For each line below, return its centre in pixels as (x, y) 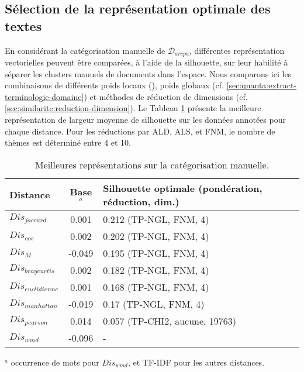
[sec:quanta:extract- (262, 85)
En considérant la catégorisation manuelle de (85, 50)
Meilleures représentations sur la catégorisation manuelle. (152, 164)
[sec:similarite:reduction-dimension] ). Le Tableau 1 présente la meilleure (133, 108)
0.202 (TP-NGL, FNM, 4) (156, 236)
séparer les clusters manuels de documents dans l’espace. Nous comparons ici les (148, 73)
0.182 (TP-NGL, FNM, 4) (156, 270)
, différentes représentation (237, 50)
